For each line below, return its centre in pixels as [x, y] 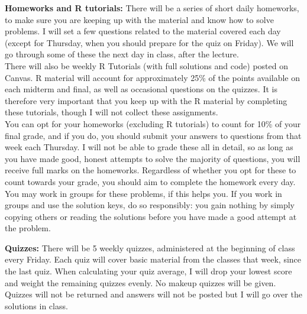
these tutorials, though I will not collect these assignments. [112, 112]
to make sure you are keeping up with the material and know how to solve [139, 19]
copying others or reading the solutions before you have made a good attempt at [151, 216]
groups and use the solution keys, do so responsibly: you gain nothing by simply [150, 205]
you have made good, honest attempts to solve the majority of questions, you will [153, 158]
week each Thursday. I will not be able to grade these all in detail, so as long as [149, 147]
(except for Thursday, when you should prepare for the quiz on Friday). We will [149, 42]
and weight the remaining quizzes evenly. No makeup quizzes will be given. [140, 282]
